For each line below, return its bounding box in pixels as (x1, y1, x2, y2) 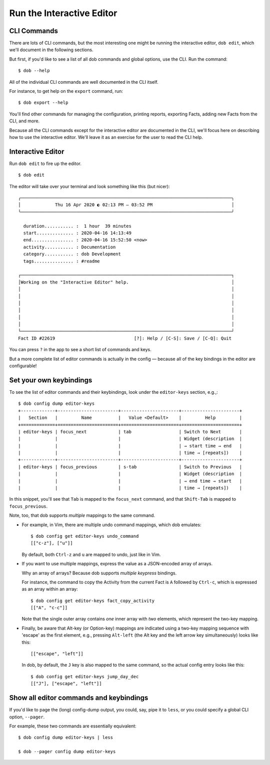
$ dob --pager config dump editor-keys (18, 749, 116, 754)
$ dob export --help (18, 100, 68, 105)
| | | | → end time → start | (18, 478, 242, 484)
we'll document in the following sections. (9, 47, 93, 53)
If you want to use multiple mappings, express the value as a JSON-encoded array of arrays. (21, 561, 213, 567)
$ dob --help (18, 68, 50, 74)
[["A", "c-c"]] (30, 605, 68, 610)
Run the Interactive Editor (9, 8, 117, 19)
